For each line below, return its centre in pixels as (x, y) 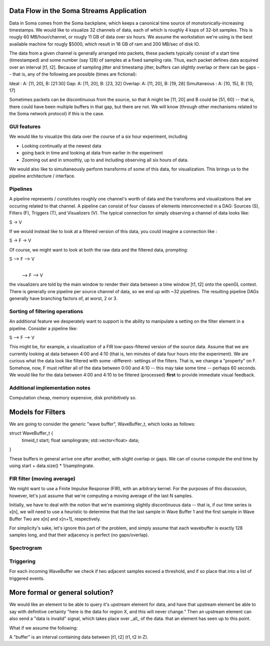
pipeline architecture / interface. (42, 176)
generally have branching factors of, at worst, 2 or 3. (63, 299)
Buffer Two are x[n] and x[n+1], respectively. (55, 519)
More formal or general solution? (61, 593)
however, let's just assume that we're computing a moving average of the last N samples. (101, 496)
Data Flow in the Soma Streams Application (78, 11)
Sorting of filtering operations (46, 311)
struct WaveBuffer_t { (31, 433)
